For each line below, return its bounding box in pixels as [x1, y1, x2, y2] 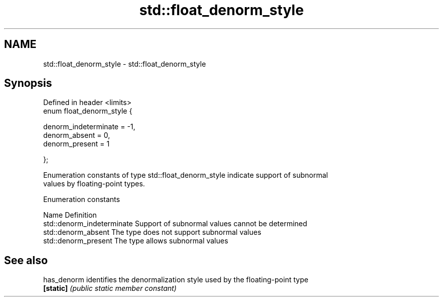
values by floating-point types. [43, 179, 145, 188]
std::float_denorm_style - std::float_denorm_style [43, 59, 206, 68]
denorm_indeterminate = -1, [43, 122, 136, 131]
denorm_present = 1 [43, 139, 110, 148]
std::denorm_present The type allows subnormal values [43, 236, 229, 245]
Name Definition [43, 211, 97, 220]
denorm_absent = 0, [43, 131, 110, 140]
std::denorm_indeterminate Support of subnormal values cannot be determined [43, 219, 307, 228]
